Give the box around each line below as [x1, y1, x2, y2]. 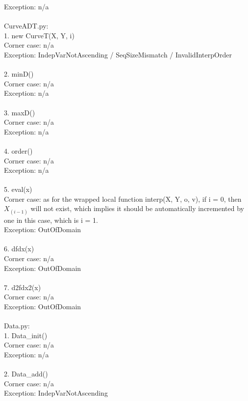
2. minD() [4, 69, 34, 79]
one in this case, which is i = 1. [4, 214, 98, 225]
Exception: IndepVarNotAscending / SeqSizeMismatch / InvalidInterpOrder [4, 49, 232, 59]
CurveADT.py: [4, 21, 49, 31]
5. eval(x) [4, 184, 32, 194]
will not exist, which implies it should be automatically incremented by [30, 203, 244, 214]
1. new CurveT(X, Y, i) [4, 30, 74, 40]
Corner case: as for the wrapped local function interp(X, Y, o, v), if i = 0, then [4, 193, 242, 204]
